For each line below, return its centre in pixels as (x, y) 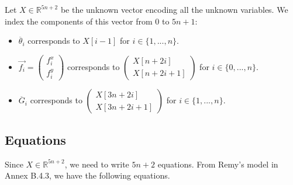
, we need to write (97, 164)
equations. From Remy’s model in (218, 164)
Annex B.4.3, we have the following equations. (87, 175)
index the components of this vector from (79, 21)
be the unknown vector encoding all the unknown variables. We (174, 9)
